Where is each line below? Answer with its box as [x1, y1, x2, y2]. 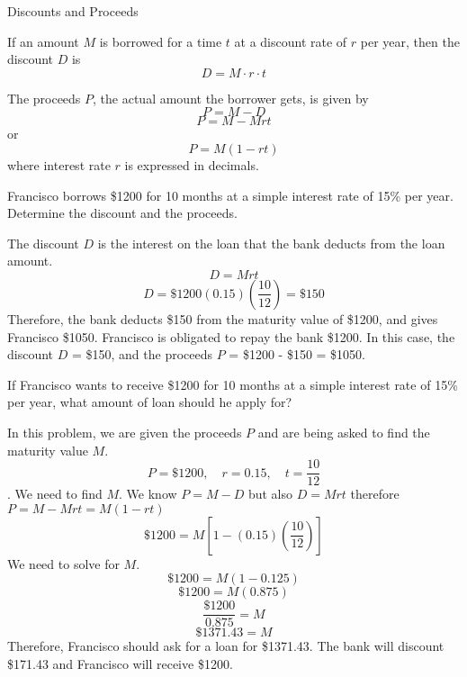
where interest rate [7, 155, 111, 174]
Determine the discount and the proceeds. [7, 203, 238, 222]
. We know [119, 484, 177, 503]
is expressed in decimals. [124, 155, 259, 174]
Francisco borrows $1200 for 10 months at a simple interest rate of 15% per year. [7, 185, 454, 204]
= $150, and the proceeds [71, 345, 213, 364]
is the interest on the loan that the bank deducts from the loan [97, 233, 445, 252]
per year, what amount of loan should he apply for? [7, 393, 292, 411]
